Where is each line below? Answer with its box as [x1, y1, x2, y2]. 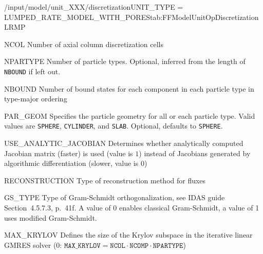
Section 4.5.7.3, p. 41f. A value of [4, 202, 111, 213]
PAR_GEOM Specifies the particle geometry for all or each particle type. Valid [4, 110, 255, 121]
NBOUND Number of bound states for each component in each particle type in [4, 83, 254, 94]
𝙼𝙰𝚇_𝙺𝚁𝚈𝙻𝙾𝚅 [64, 242, 101, 249]
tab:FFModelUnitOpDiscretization [149, 11, 259, 22]
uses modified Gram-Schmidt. [4, 212, 97, 223]
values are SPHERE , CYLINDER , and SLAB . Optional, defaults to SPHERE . [4, 120, 223, 131]
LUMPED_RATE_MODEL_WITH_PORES [4, 11, 150, 22]
